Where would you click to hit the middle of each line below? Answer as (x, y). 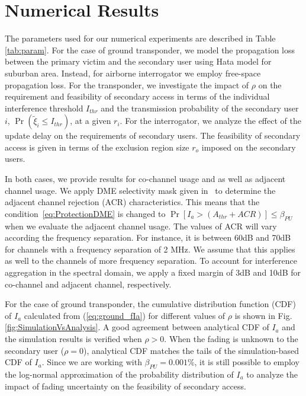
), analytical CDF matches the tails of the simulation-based (191, 350)
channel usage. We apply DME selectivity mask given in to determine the (140, 190)
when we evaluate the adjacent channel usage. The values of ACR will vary (141, 226)
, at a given (91, 121)
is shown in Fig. (263, 315)
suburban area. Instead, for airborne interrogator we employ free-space (133, 73)
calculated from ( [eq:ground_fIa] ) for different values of (125, 315)
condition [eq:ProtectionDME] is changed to (85, 213)
